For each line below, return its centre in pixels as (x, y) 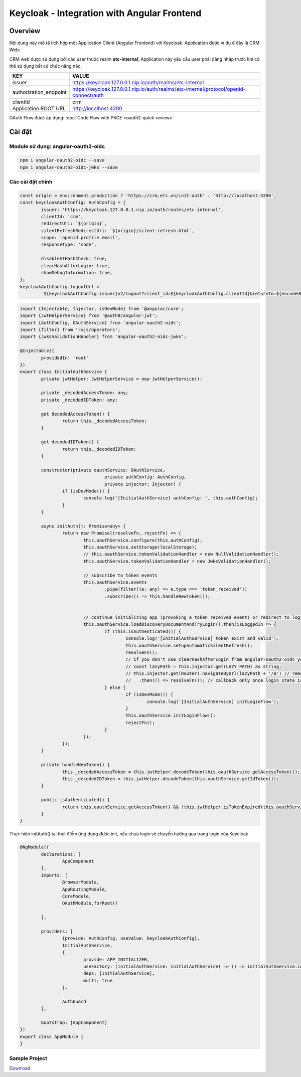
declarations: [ (61, 854)
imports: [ (54, 875)
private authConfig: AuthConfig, (145, 477)
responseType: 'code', (69, 245)
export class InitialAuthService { (63, 372)
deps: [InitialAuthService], (119, 973)
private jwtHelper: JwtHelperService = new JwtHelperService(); (122, 379)
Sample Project (28, 1058)
